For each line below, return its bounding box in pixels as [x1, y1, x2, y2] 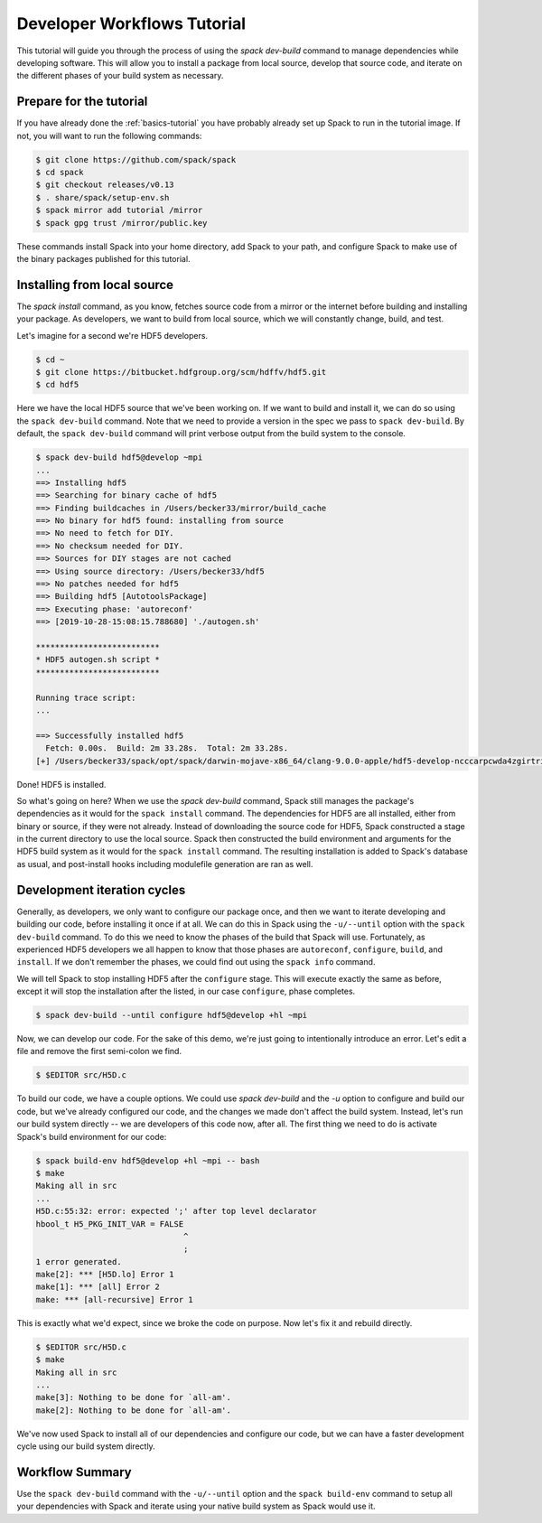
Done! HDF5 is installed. [16, 779, 107, 790]
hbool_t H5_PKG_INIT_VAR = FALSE [35, 1219, 184, 1229]
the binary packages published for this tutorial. [16, 253, 191, 264]
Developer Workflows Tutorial [16, 14, 247, 33]
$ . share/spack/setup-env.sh [35, 192, 170, 202]
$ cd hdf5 [35, 379, 79, 390]
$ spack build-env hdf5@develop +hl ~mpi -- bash [35, 1155, 260, 1165]
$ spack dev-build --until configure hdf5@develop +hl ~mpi [35, 1010, 308, 1021]
